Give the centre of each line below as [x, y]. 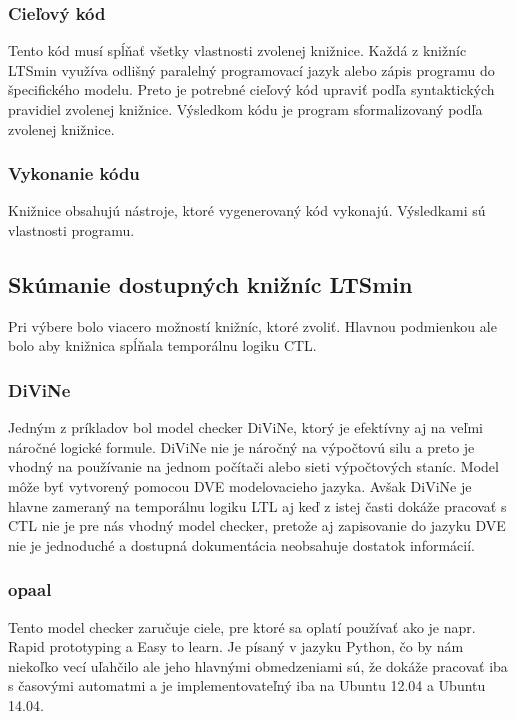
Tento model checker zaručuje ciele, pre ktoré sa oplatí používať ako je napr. [242, 626]
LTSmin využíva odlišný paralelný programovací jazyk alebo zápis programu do [251, 69]
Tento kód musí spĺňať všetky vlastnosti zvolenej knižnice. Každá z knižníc [237, 50]
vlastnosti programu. [71, 230]
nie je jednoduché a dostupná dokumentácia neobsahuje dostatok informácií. [241, 544]
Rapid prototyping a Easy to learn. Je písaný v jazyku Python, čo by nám [236, 646]
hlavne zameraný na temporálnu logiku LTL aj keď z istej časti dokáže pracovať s [257, 505]
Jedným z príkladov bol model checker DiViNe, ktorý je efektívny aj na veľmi [245, 427]
